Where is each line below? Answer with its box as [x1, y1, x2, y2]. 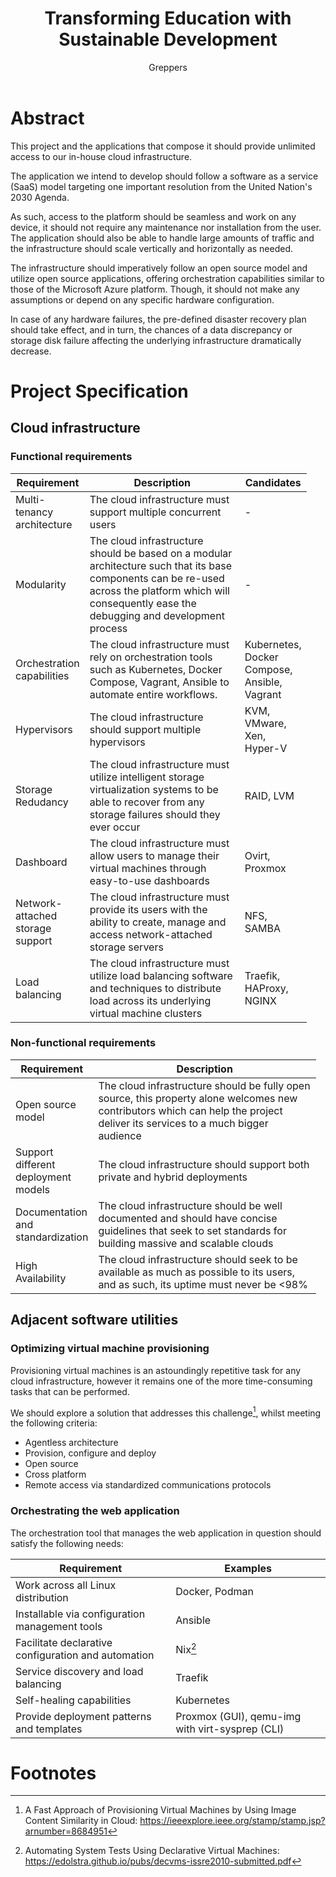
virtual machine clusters [89, 1006, 203, 1020]
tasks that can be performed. [10, 1385, 130, 1397]
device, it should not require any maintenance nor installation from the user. [10, 221, 322, 233]
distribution [15, 1590, 69, 1604]
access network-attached [89, 927, 213, 941]
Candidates [244, 475, 302, 489]
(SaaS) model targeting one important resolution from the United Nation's [10, 180, 313, 192]
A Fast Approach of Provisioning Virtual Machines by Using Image [24, 1804, 297, 1816]
